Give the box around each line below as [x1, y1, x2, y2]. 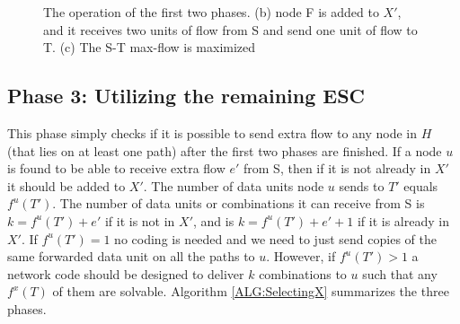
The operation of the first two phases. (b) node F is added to [43, 3, 379, 21]
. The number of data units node [143, 176, 324, 195]
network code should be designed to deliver [7, 264, 244, 283]
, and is [193, 211, 234, 230]
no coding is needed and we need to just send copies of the [114, 229, 437, 248]
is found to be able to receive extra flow [7, 159, 226, 178]
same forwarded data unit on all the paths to [7, 247, 255, 266]
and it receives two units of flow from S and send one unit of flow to [43, 20, 418, 39]
